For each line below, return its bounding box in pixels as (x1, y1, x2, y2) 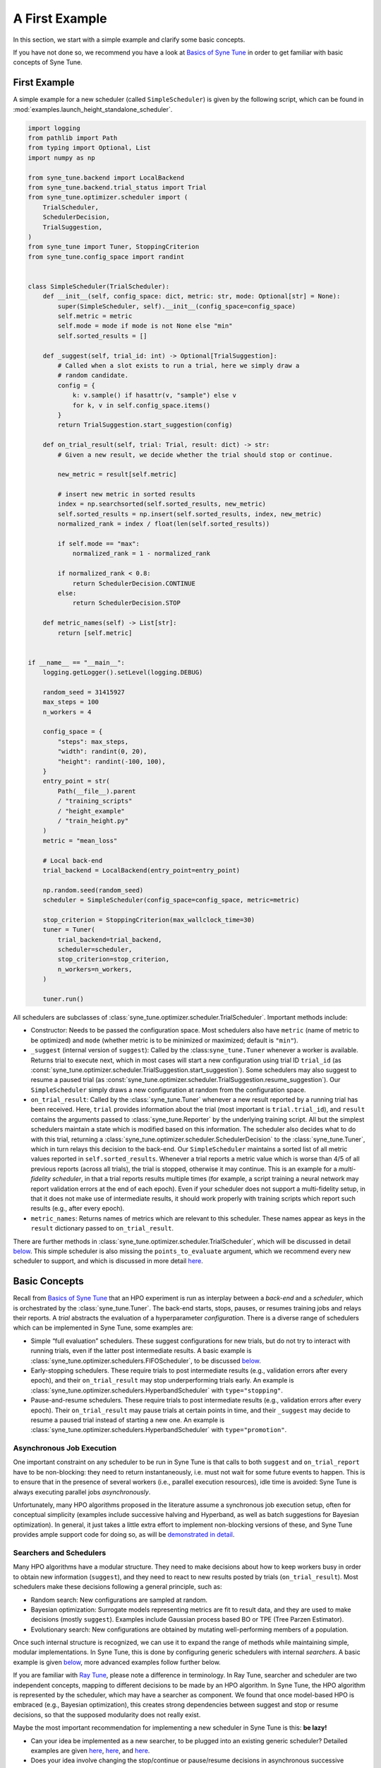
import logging (28, 124, 80, 132)
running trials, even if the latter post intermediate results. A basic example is (30, 1347, 252, 1355)
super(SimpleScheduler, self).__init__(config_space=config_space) (57, 302, 296, 310)
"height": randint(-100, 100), (57, 757, 166, 765)
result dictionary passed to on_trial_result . (30, 1224, 174, 1233)
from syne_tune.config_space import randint (28, 252, 185, 261)
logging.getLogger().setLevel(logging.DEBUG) (42, 668, 203, 677)
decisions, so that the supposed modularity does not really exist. (13, 1710, 201, 1718)
